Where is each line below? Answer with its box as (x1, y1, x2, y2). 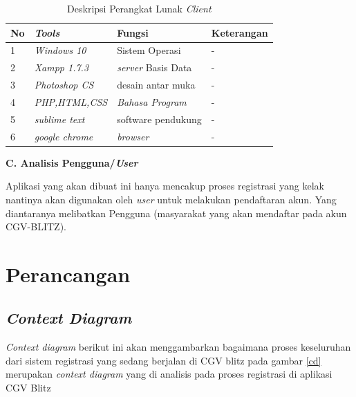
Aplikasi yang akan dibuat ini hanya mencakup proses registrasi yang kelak (6, 178, 324, 193)
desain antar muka (117, 77, 196, 92)
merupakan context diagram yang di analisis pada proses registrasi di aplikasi (6, 367, 332, 381)
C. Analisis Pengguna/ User (6, 155, 138, 169)
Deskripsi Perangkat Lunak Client (67, 1, 212, 15)
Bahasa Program (117, 94, 187, 109)
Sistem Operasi (117, 43, 181, 57)
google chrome (34, 129, 93, 143)
